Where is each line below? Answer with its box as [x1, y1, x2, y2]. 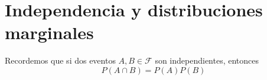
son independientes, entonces [155, 54, 259, 67]
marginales [5, 20, 94, 44]
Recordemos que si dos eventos [5, 54, 116, 67]
